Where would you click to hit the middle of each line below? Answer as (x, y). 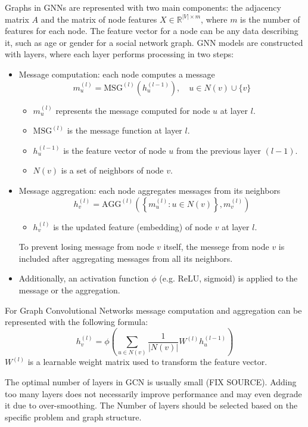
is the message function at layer (125, 130)
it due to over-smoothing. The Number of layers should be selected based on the (151, 405)
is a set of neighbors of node (112, 170)
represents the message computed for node (133, 110)
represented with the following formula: (77, 322)
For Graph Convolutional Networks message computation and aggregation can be (153, 310)
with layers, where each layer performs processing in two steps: (119, 54)
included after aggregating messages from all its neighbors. (126, 258)
